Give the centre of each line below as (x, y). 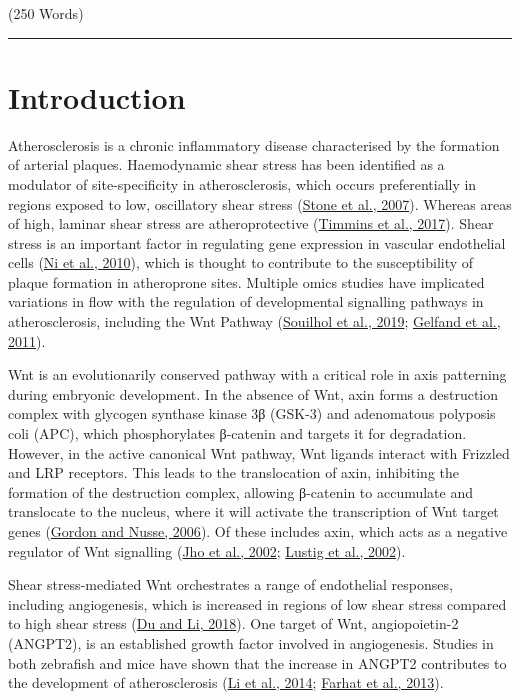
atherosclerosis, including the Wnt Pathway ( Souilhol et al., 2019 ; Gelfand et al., (254, 321)
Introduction (97, 96)
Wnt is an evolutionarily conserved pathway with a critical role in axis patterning (257, 374)
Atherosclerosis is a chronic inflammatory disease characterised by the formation (254, 144)
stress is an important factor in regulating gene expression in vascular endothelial (257, 242)
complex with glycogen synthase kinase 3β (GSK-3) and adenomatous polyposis (252, 413)
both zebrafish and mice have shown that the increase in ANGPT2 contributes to (257, 662)
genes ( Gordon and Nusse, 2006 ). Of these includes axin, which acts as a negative (258, 531)
